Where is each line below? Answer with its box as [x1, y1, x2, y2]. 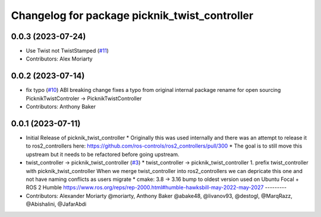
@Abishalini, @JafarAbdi [26, 200, 87, 208]
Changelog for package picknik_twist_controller [11, 9, 254, 22]
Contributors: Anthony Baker [26, 103, 96, 110]
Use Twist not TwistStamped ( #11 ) [26, 47, 109, 55]
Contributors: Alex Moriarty [26, 55, 93, 62]
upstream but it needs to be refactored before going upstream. [26, 151, 180, 158]
